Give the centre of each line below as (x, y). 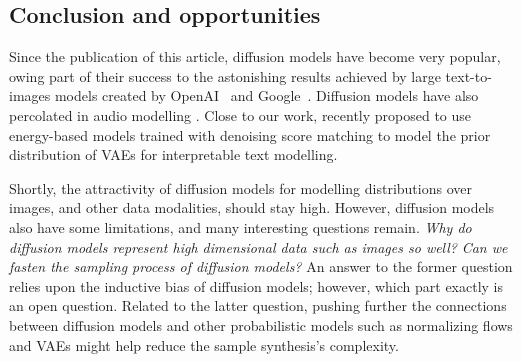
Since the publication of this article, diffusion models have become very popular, (255, 56)
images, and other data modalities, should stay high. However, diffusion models (252, 207)
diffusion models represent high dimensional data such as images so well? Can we (258, 246)
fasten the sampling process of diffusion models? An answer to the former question (261, 266)
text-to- (468, 75)
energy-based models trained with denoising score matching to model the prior (250, 134)
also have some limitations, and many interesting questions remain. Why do (240, 226)
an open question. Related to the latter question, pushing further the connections (258, 305)
